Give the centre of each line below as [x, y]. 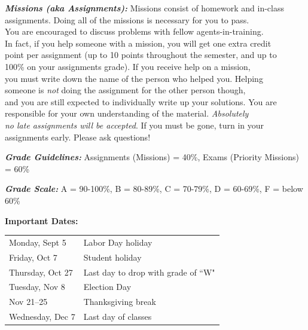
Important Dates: [42, 220]
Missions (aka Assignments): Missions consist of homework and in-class [144, 8]
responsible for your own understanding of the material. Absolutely [127, 113]
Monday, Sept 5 [38, 242]
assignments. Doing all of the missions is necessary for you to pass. [127, 19]
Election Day [107, 287]
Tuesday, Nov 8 [37, 287]
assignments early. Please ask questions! [78, 137]
